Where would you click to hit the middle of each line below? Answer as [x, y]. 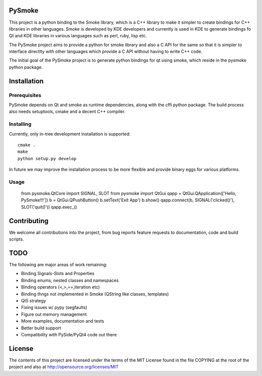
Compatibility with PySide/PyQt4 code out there [69, 334]
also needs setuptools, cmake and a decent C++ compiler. [67, 112]
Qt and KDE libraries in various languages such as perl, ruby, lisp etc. [78, 36]
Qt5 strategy [33, 301]
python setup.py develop [47, 158]
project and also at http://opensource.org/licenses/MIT [64, 367]
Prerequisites [25, 95]
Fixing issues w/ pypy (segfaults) [54, 308]
